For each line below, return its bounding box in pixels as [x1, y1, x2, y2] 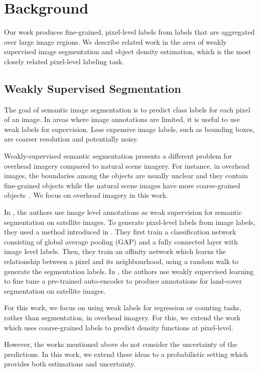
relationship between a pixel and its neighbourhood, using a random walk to [4, 256, 239, 267]
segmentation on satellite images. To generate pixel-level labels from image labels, [4, 216, 255, 227]
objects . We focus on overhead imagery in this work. [4, 190, 169, 200]
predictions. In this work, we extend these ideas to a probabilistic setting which [4, 348, 248, 359]
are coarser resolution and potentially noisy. [4, 134, 139, 144]
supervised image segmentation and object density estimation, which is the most [4, 46, 251, 57]
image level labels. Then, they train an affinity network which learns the [4, 246, 226, 257]
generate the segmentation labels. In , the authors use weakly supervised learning [4, 266, 254, 276]
